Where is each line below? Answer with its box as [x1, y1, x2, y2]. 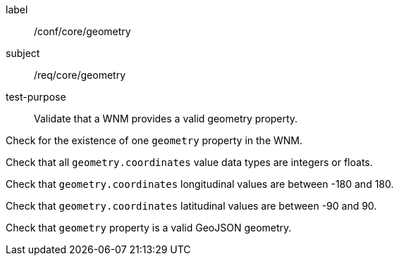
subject [6, 47, 40, 59]
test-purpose [6, 91, 66, 103]
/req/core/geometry [34, 69, 126, 81]
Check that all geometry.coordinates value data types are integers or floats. [6, 156, 373, 168]
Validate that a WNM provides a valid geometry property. [34, 113, 298, 125]
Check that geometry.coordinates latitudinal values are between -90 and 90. [6, 200, 377, 212]
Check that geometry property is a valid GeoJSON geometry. [6, 222, 292, 234]
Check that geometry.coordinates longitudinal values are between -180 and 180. [6, 178, 394, 190]
